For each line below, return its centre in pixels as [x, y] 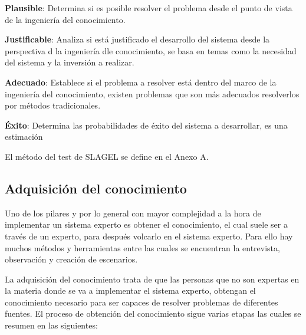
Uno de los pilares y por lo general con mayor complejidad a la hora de [133, 213]
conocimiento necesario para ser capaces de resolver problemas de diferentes [142, 302]
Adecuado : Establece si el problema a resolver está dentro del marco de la [141, 82]
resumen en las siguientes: [51, 325]
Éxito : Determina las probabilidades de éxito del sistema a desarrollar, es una [146, 125]
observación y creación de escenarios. [71, 259]
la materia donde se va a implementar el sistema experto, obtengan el [130, 290]
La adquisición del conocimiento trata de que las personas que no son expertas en [152, 279]
